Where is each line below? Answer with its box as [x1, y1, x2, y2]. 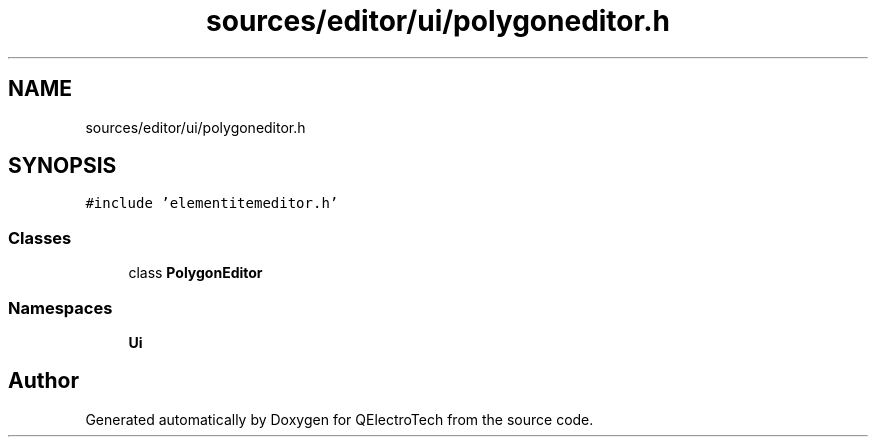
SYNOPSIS [8, 153, 117, 179]
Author [8, 368, 79, 394]
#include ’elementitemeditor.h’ [85, 195, 339, 212]
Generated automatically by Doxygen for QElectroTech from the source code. [85, 410, 594, 428]
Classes [8, 227, 72, 248]
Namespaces [8, 297, 113, 318]
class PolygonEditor [128, 264, 263, 282]
